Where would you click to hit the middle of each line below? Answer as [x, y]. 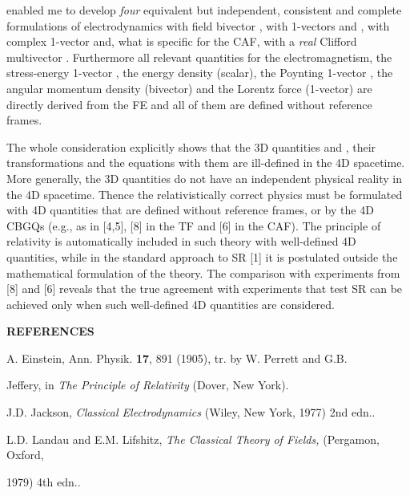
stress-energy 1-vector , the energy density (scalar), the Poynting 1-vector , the [200, 73]
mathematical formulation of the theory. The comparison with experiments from [203, 272]
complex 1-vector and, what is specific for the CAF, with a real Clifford [182, 41]
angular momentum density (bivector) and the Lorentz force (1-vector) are [189, 88]
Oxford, [25, 455]
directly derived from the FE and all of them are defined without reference [189, 104]
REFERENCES [50, 331]
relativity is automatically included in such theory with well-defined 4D [181, 241]
